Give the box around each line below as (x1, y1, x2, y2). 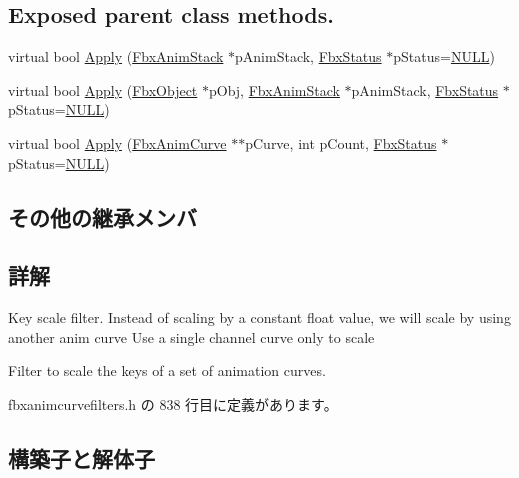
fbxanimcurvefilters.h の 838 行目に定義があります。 (8, 393, 338, 414)
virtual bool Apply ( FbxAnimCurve (8, 132, 227, 153)
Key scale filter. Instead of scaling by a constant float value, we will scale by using (8, 307, 511, 328)
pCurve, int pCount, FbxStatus (245, 132, 437, 153)
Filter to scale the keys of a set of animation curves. (8, 360, 326, 381)
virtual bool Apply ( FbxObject (8, 79, 198, 100)
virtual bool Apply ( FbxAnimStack (8, 46, 224, 67)
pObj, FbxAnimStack (208, 79, 340, 100)
